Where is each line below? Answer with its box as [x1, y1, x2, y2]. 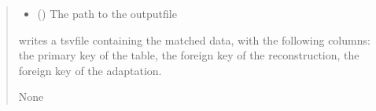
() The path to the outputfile [37, 5, 177, 21]
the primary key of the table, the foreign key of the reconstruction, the [18, 47, 359, 63]
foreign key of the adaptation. [18, 62, 162, 78]
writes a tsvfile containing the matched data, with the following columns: [18, 31, 370, 48]
